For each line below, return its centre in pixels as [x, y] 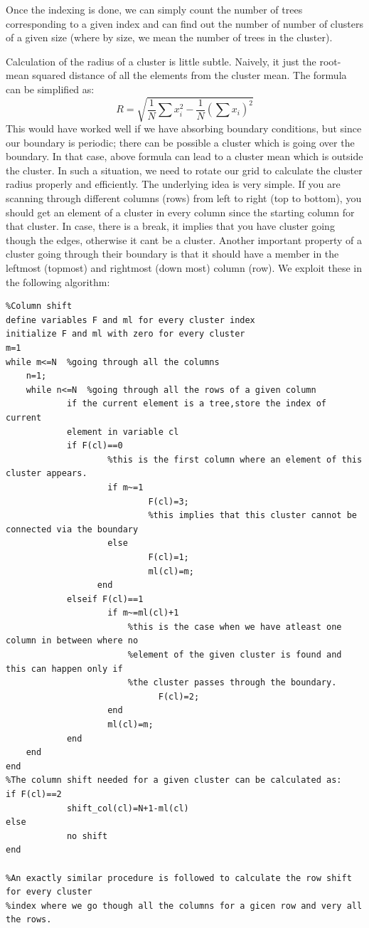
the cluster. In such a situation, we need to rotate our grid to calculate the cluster [184, 170]
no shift [87, 836]
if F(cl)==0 [95, 446]
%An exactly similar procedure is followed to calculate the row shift [179, 878]
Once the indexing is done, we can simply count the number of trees [154, 9]
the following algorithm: [58, 281]
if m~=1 [125, 487]
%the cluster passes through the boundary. [232, 683]
